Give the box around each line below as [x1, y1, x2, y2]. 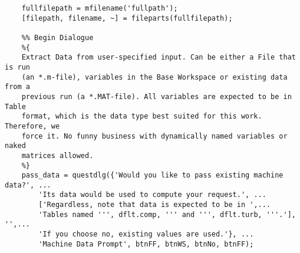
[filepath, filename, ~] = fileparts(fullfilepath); [21, 14, 233, 22]
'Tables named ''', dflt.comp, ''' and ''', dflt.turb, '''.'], [38, 210, 296, 219]
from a [5, 83, 30, 91]
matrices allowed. [21, 151, 94, 160]
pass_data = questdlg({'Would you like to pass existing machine [21, 171, 283, 180]
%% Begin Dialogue [21, 33, 94, 42]
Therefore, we [5, 121, 60, 130]
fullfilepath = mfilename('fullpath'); [21, 4, 178, 12]
